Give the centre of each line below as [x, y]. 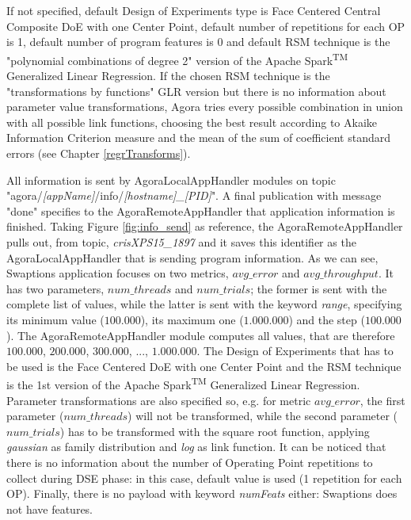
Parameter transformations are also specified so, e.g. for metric [159, 400]
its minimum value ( [55, 319]
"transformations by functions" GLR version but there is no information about [196, 91]
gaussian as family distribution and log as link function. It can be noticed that [196, 447]
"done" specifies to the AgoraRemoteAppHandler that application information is [201, 210]
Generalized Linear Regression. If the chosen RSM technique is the [168, 76]
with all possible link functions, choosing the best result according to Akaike [192, 122]
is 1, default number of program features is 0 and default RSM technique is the [198, 42]
